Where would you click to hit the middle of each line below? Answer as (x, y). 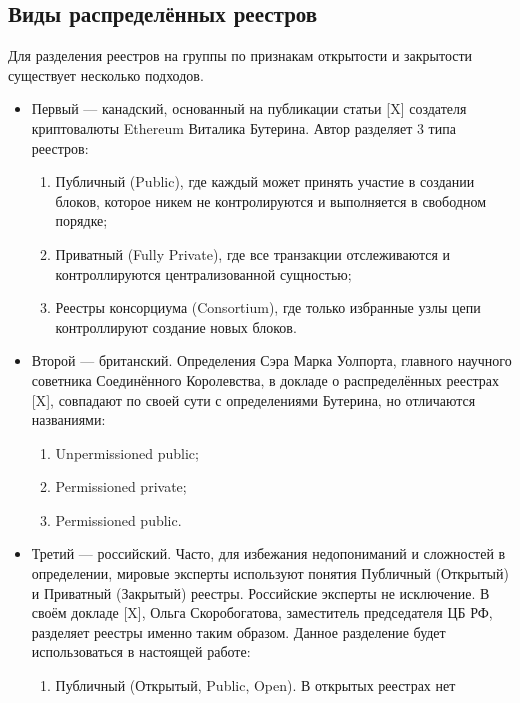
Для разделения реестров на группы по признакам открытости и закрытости (240, 55)
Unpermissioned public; (127, 452)
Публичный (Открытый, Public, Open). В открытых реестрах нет (255, 685)
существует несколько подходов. (106, 74)
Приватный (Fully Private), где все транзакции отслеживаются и (253, 253)
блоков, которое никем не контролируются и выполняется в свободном (271, 200)
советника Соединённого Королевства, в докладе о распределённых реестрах (265, 379)
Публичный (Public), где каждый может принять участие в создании (265, 181)
